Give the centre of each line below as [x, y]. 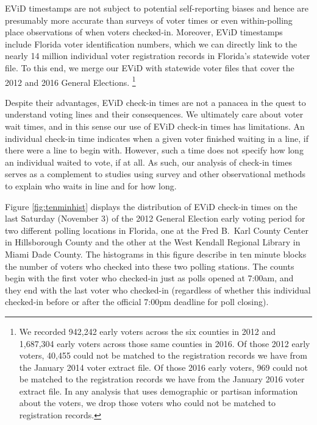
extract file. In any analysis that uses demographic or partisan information [158, 391]
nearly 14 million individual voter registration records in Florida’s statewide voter [158, 56]
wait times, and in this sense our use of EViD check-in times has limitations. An [155, 126]
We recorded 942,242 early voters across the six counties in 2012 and [147, 331]
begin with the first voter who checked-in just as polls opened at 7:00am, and [149, 278]
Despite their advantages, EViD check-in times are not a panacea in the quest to [155, 102]
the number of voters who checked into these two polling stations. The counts [150, 266]
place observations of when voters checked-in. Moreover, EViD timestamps [144, 32]
